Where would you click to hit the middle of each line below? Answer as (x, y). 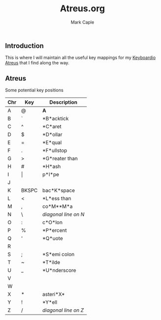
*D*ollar (53, 135)
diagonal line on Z (63, 310)
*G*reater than (60, 159)
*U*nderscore (59, 270)
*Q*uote (53, 238)
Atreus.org (82, 9)
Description (63, 102)
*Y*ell (50, 302)
